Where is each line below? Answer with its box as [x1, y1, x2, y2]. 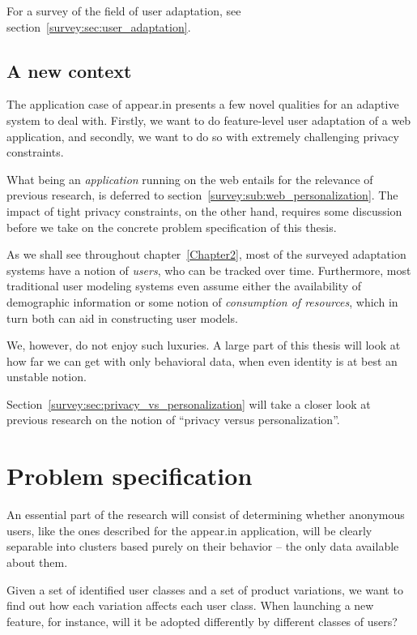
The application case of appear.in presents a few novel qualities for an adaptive [6, 96, 399, 113]
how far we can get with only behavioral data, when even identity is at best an [6, 352, 398, 369]
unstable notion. [6, 368, 87, 385]
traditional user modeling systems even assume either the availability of [6, 277, 362, 294]
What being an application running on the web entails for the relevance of [6, 170, 373, 187]
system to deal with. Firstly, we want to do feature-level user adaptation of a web [6, 111, 411, 128]
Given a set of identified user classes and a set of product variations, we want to [6, 581, 403, 598]
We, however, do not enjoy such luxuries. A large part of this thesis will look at [6, 337, 401, 354]
